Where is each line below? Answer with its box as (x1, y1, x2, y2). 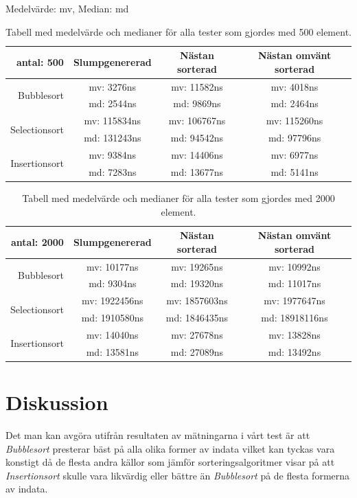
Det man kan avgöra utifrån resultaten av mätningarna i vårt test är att (5, 428, 310, 442)
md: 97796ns (268, 131, 321, 145)
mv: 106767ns (168, 113, 226, 128)
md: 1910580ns (81, 310, 143, 325)
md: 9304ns (89, 276, 137, 291)
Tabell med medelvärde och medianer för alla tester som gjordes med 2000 (22, 190, 335, 205)
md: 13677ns (170, 164, 224, 179)
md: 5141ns (270, 164, 319, 179)
